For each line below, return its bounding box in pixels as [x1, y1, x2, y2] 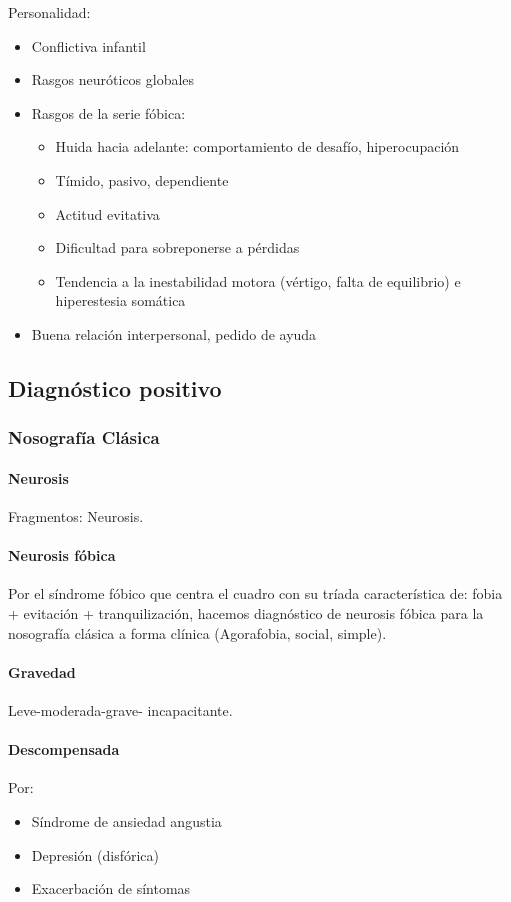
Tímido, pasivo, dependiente [55, 169, 229, 190]
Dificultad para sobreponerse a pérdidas [55, 237, 300, 258]
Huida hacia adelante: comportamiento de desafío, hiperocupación [55, 136, 460, 157]
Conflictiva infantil [31, 35, 146, 56]
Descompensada [8, 739, 120, 760]
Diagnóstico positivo [8, 372, 222, 403]
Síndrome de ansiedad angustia [31, 810, 222, 831]
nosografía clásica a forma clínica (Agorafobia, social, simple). [8, 622, 387, 643]
